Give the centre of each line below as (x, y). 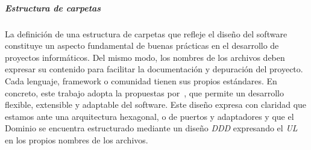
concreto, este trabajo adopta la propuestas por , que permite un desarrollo (144, 92)
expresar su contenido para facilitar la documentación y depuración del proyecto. (154, 69)
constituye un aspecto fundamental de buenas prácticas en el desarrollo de (142, 45)
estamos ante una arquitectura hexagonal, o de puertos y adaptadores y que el (149, 116)
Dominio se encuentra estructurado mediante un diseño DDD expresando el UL (151, 128)
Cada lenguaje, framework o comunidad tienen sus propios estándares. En (141, 80)
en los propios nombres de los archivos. (77, 139)
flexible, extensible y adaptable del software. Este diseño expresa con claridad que (156, 105)
